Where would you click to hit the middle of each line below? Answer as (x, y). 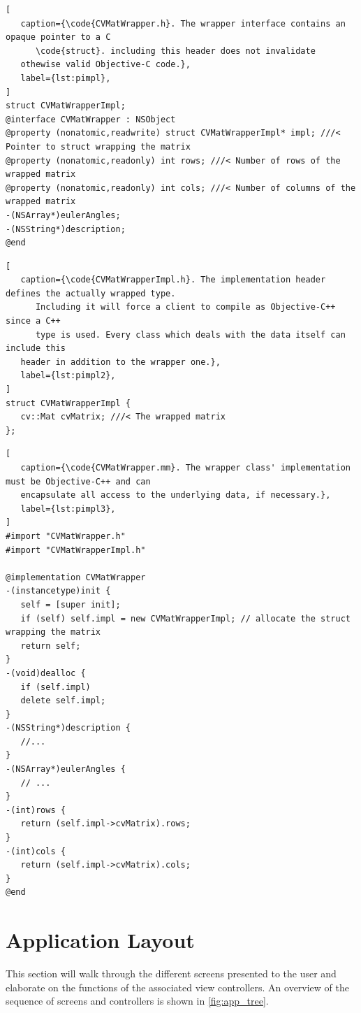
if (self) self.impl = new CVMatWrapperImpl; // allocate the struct (185, 618)
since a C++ (33, 321)
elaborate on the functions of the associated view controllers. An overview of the (177, 987)
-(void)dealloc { (46, 673)
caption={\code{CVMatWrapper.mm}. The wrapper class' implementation (185, 468)
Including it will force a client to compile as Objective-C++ (185, 307)
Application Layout (100, 940)
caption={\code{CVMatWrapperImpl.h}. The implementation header (173, 280)
